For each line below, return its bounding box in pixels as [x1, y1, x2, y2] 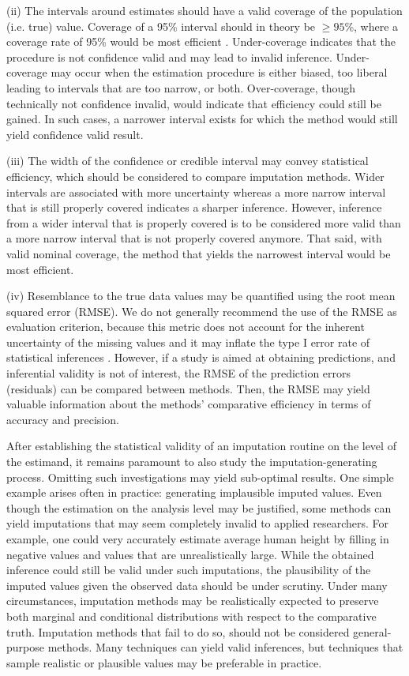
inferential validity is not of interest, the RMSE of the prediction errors [6, 365, 351, 381]
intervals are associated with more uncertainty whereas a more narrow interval [6, 183, 386, 200]
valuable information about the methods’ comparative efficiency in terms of [6, 396, 371, 412]
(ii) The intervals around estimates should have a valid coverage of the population [6, 2, 403, 18]
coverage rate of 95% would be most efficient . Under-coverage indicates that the [6, 33, 396, 50]
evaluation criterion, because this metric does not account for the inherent [6, 318, 365, 335]
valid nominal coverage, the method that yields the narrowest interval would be [6, 245, 391, 261]
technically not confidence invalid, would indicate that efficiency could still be [6, 95, 381, 111]
